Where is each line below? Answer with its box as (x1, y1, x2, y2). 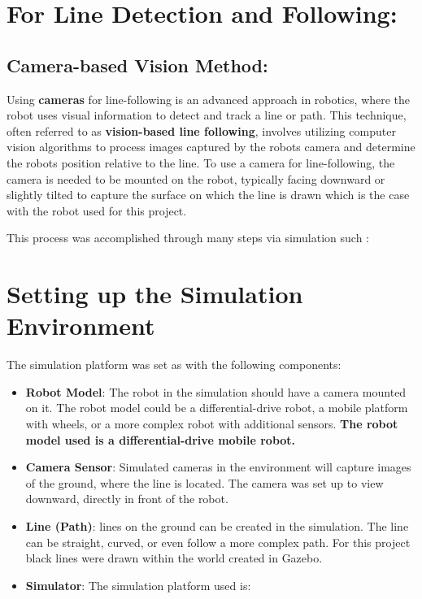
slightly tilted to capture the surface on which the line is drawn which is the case (7, 186, 410, 203)
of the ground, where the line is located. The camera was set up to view (25, 474, 384, 491)
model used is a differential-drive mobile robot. (25, 431, 296, 448)
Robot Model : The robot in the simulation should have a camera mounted (25, 383, 407, 400)
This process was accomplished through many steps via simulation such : (7, 229, 370, 246)
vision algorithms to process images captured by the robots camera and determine (7, 138, 415, 155)
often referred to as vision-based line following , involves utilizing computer (7, 122, 396, 139)
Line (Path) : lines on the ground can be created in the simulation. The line (25, 517, 409, 534)
